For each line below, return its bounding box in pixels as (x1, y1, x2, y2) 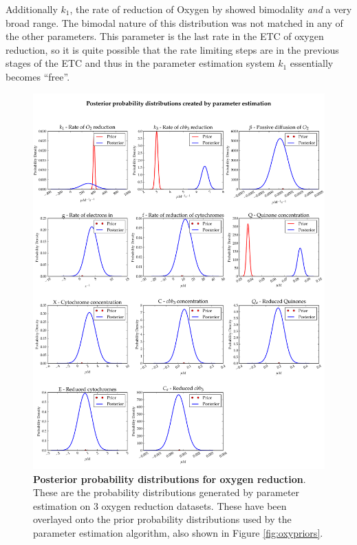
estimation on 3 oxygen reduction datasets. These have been (33, 498, 287, 513)
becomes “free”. (6, 69, 70, 83)
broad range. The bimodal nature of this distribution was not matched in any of (6, 15, 343, 30)
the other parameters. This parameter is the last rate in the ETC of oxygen (6, 29, 324, 43)
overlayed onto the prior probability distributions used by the (33, 512, 292, 526)
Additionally (6, 2, 58, 16)
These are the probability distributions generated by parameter (33, 485, 300, 500)
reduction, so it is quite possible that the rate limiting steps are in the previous (6, 42, 339, 56)
